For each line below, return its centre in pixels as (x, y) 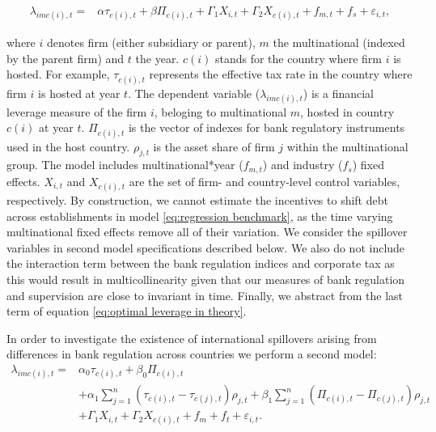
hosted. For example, (58, 74)
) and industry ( (303, 165)
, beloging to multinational (220, 111)
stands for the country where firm (298, 58)
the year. (157, 58)
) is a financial (338, 93)
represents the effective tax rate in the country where (281, 74)
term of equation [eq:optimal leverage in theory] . (127, 311)
